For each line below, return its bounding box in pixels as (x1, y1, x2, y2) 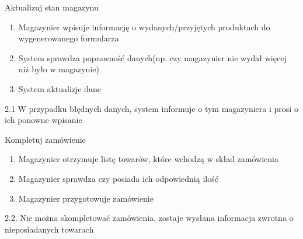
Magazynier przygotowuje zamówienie (18, 192, 154, 204)
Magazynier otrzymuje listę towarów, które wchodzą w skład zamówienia (18, 153, 278, 165)
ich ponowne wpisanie (5, 114, 82, 126)
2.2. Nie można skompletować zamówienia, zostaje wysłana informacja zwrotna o (5, 212, 294, 224)
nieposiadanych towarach (5, 223, 94, 235)
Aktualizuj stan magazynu (5, 1, 99, 13)
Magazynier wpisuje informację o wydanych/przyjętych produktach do (18, 20, 270, 33)
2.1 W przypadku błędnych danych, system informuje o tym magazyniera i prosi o (5, 102, 298, 114)
